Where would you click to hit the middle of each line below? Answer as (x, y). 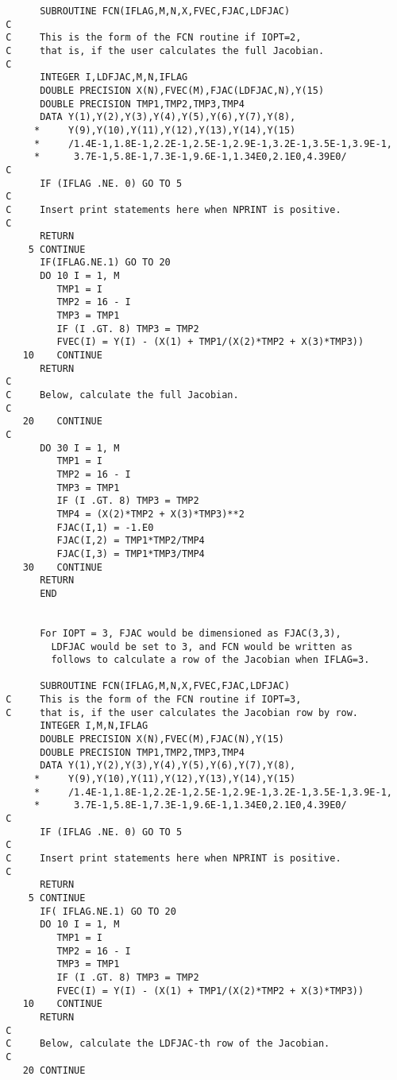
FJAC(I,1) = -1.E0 (105, 527)
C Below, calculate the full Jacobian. (122, 395)
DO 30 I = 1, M (80, 448)
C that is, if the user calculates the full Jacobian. (165, 50)
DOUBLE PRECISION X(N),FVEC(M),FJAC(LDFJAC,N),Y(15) (182, 90)
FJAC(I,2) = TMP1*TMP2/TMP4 (131, 541)
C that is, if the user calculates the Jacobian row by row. (182, 712)
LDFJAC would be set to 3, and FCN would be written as (202, 646)
